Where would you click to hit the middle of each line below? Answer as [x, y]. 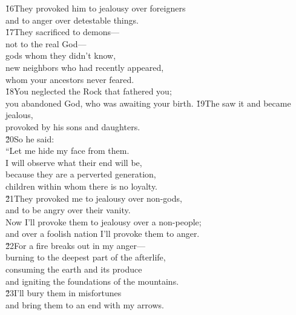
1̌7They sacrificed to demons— [63, 32]
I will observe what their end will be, [74, 162]
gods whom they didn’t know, [61, 55]
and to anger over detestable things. [72, 20]
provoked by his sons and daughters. [73, 126]
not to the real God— [46, 43]
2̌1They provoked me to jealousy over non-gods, [94, 198]
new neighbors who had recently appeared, [85, 67]
